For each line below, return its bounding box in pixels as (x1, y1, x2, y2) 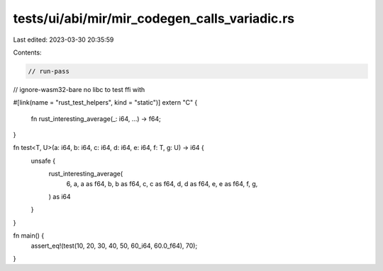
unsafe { (30, 156, 56, 165)
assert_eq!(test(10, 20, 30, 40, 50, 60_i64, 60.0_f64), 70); (30, 241, 198, 250)
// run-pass (28, 67, 70, 75)
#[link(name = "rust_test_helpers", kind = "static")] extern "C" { (13, 98, 198, 107)
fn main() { (13, 231, 45, 240)
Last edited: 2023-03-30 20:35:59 (13, 35, 114, 44)
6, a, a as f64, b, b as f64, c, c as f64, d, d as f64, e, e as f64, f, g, (66, 179, 258, 188)
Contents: (13, 48, 42, 57)
